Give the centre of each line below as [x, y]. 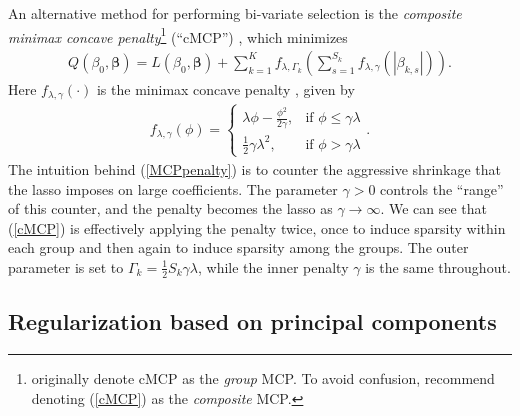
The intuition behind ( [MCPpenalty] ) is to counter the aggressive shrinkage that [255, 168]
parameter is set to [66, 266]
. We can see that [434, 208]
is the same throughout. [438, 266]
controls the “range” [442, 188]
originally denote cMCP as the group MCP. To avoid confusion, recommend [263, 377]
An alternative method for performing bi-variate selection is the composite [235, 13]
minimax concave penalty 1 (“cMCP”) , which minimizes [178, 35]
